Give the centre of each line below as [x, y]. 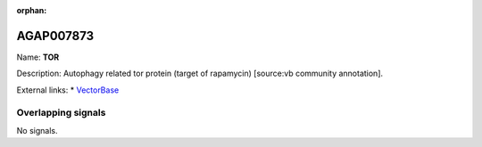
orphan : [32, 10]
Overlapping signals [61, 113]
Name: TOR [38, 57]
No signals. [37, 130]
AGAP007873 [55, 36]
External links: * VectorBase [68, 90]
